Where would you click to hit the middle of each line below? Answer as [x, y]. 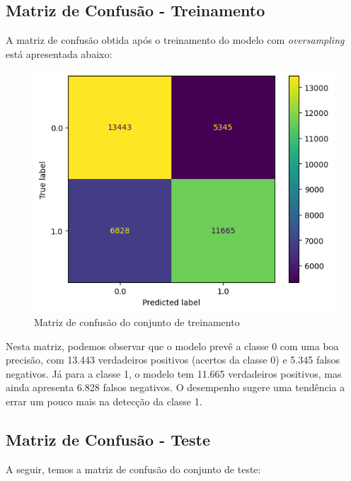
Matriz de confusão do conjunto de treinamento [137, 322]
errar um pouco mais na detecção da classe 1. [104, 401]
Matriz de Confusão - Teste [108, 440]
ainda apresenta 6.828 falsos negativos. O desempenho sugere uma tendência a [175, 387]
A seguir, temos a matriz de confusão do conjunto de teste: [133, 469]
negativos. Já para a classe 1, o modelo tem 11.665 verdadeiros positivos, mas [174, 373]
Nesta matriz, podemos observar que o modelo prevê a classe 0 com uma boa [172, 346]
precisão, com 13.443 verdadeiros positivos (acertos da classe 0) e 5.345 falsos [173, 360]
